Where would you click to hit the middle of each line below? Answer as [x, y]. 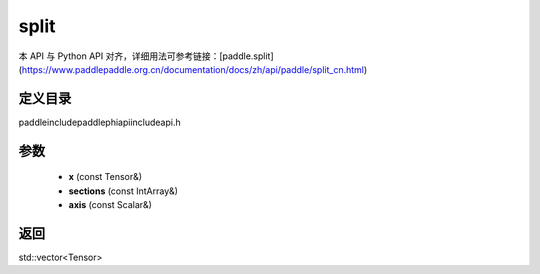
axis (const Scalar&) [110, 205]
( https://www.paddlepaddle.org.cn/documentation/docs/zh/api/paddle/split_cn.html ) [193, 69]
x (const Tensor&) [105, 177]
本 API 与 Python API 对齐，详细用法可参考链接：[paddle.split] [146, 56]
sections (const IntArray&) [123, 191]
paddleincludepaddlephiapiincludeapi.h [99, 122]
